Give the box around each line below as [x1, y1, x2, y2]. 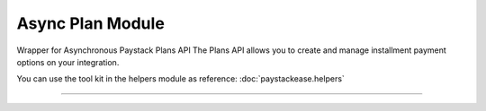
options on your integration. [16, 56, 120, 67]
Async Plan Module [16, 13, 166, 33]
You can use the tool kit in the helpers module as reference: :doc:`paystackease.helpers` [16, 73, 346, 84]
